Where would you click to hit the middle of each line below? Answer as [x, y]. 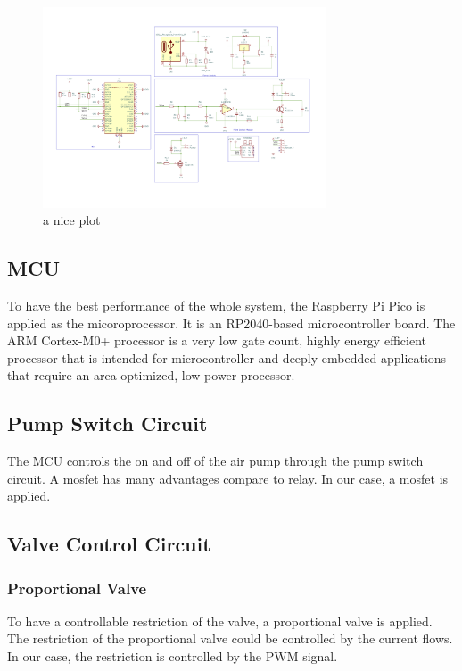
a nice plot [72, 220]
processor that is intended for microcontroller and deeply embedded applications [227, 357]
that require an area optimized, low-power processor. [151, 375]
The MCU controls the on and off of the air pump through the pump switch [215, 461]
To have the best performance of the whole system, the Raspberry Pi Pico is [216, 305]
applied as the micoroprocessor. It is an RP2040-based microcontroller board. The [231, 323]
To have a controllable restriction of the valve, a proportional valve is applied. [220, 621]
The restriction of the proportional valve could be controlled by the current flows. [230, 638]
